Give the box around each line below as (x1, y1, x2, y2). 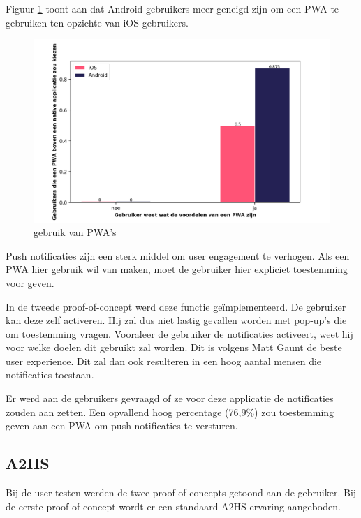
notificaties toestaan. (6, 367, 94, 382)
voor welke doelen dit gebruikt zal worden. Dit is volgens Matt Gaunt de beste (6, 340, 342, 355)
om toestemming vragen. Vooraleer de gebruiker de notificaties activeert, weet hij (6, 326, 353, 341)
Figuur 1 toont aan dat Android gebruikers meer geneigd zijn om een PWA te (6, 1, 339, 15)
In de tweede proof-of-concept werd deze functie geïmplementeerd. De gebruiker (6, 299, 346, 313)
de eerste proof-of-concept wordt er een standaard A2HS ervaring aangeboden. (6, 498, 341, 513)
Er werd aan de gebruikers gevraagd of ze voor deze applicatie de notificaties (6, 391, 334, 406)
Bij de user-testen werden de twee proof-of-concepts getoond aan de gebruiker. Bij (6, 485, 357, 500)
